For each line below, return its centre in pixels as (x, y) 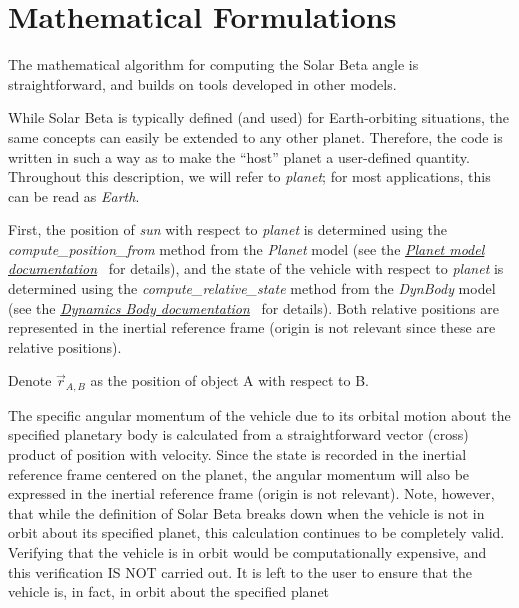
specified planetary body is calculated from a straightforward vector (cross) (238, 434)
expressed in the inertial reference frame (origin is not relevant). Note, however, (251, 493)
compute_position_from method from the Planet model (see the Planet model (246, 248)
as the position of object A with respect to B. (229, 380)
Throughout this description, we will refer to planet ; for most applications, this (249, 176)
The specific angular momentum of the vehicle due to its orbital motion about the (259, 414)
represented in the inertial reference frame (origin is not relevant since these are (252, 327)
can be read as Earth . (74, 195)
